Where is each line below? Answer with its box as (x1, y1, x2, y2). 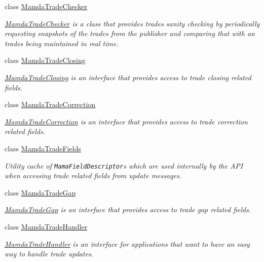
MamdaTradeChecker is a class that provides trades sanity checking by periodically (5, 18, 260, 28)
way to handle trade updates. (5, 248, 94, 259)
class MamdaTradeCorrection (5, 99, 96, 110)
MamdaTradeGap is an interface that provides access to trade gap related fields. (5, 204, 251, 215)
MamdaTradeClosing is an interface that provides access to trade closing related (5, 72, 251, 82)
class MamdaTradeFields (5, 143, 81, 153)
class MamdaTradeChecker (5, 1, 88, 11)
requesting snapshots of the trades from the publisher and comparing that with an (5, 28, 255, 39)
